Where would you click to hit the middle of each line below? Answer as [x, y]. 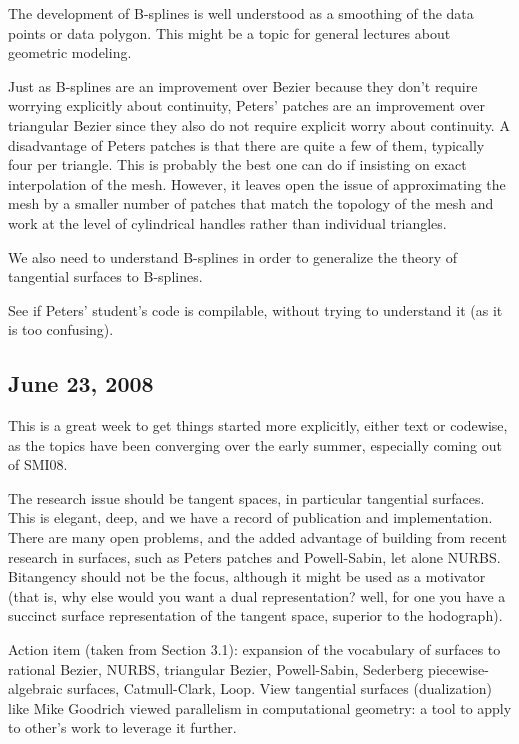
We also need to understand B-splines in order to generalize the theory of [233, 256]
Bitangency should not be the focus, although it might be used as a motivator [247, 576]
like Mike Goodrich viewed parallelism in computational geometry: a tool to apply [260, 707]
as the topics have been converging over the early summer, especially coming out [255, 444]
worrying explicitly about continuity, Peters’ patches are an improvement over [246, 105]
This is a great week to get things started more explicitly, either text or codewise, [258, 425]
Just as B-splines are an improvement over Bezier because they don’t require [243, 85]
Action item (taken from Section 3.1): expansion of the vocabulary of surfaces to [254, 649]
